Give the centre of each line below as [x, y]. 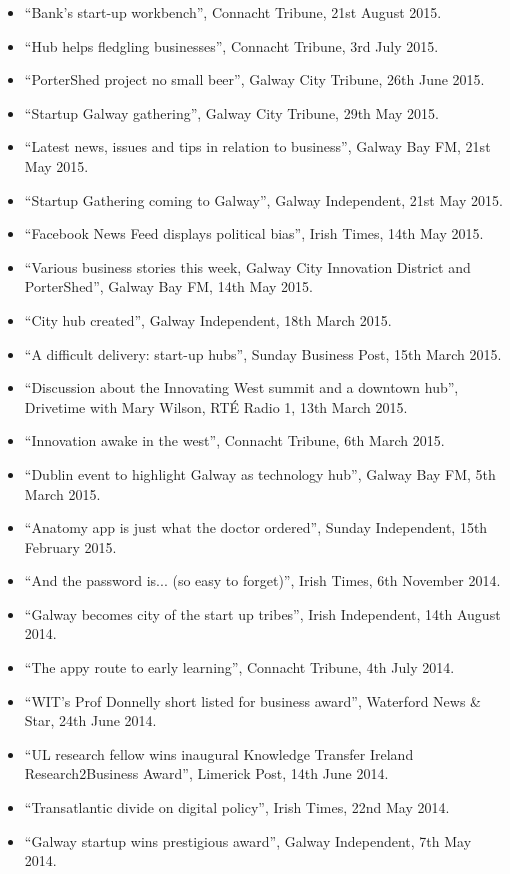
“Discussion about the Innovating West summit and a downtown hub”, [241, 387]
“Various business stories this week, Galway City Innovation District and [247, 266]
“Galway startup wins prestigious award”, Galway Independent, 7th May [248, 840]
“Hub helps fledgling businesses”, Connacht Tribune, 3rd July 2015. [231, 45]
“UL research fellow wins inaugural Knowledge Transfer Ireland [219, 753]
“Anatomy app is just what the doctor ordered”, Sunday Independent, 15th [256, 527]
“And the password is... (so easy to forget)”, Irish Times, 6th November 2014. [262, 580]
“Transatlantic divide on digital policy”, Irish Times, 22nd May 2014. [237, 807]
